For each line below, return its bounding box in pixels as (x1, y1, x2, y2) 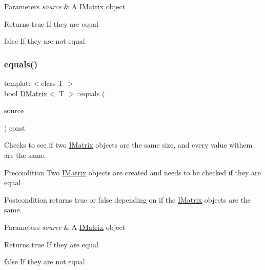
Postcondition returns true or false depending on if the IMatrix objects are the (4, 194, 251, 205)
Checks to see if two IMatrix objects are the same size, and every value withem (4, 139, 253, 150)
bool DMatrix (4, 87, 47, 98)
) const (4, 122, 26, 133)
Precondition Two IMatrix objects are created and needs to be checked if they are (4, 167, 261, 177)
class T (41, 78, 64, 88)
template (4, 78, 32, 88)
